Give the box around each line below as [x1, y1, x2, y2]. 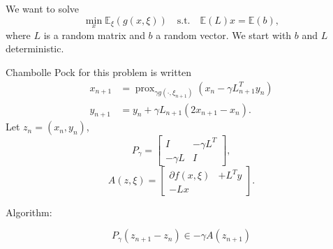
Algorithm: [6, 204, 52, 219]
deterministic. [6, 41, 64, 56]
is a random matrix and [43, 27, 145, 42]
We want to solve [6, 1, 80, 15]
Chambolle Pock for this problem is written [6, 65, 192, 79]
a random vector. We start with [156, 27, 292, 42]
